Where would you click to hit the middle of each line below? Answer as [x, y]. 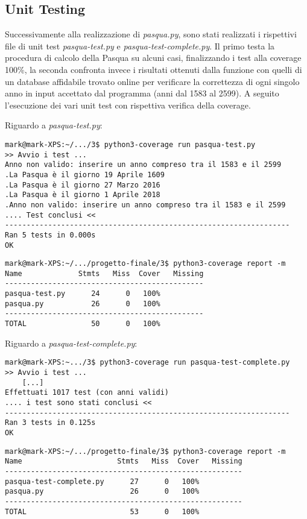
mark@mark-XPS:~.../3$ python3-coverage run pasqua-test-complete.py [147, 363]
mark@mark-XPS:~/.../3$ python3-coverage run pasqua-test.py [130, 144]
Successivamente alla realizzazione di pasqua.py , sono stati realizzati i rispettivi [151, 34]
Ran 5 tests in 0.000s [50, 235]
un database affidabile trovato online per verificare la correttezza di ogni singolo [152, 81]
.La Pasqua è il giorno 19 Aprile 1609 [85, 175]
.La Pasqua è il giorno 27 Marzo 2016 [83, 185]
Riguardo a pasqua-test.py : [54, 125]
